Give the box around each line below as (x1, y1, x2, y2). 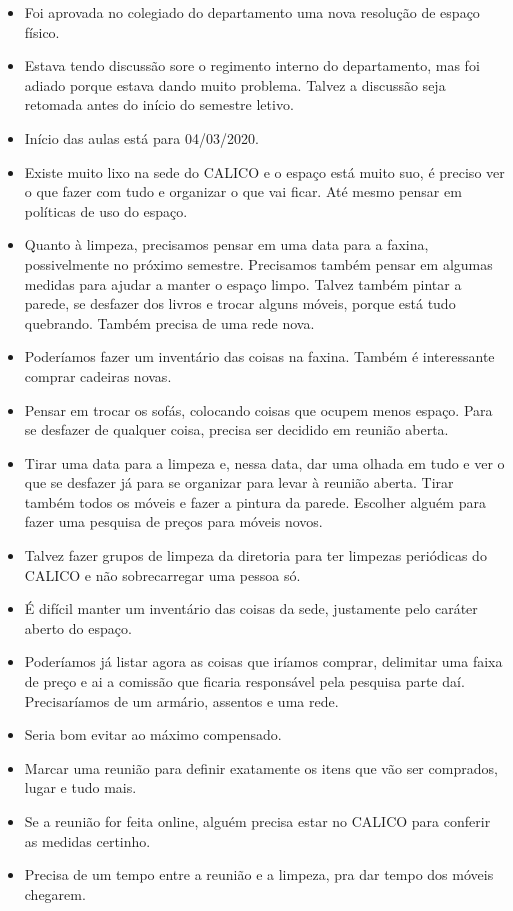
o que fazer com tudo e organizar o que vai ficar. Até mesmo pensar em (24, 181, 462, 202)
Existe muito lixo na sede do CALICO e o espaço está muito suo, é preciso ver (24, 161, 505, 182)
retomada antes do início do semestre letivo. (24, 94, 294, 115)
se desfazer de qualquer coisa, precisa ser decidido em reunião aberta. (24, 419, 449, 440)
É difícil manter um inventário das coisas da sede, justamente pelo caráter (24, 598, 478, 619)
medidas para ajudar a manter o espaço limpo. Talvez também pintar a (24, 273, 462, 294)
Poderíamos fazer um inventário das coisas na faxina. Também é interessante (24, 346, 495, 367)
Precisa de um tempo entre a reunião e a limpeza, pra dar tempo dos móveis (24, 864, 494, 885)
